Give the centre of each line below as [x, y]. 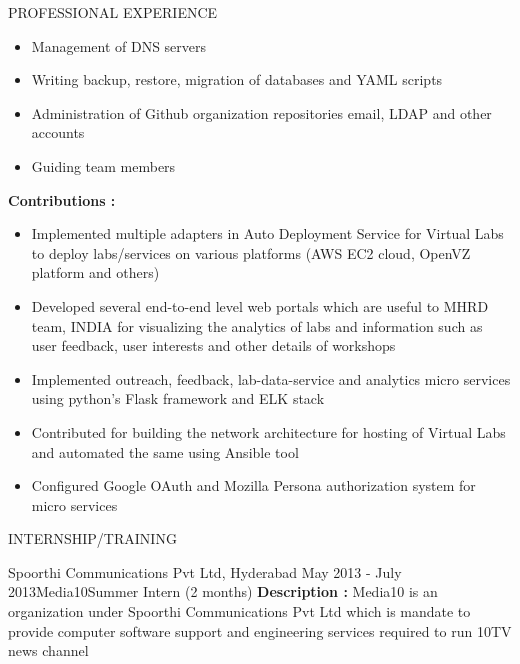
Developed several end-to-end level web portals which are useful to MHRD [260, 305]
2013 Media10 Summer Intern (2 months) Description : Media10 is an [223, 591]
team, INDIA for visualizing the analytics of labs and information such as [257, 325]
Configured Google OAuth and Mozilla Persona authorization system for [253, 485]
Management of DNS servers [119, 45]
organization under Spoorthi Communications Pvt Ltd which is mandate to [239, 611]
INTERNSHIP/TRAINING [92, 538]
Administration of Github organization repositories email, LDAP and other [261, 112]
